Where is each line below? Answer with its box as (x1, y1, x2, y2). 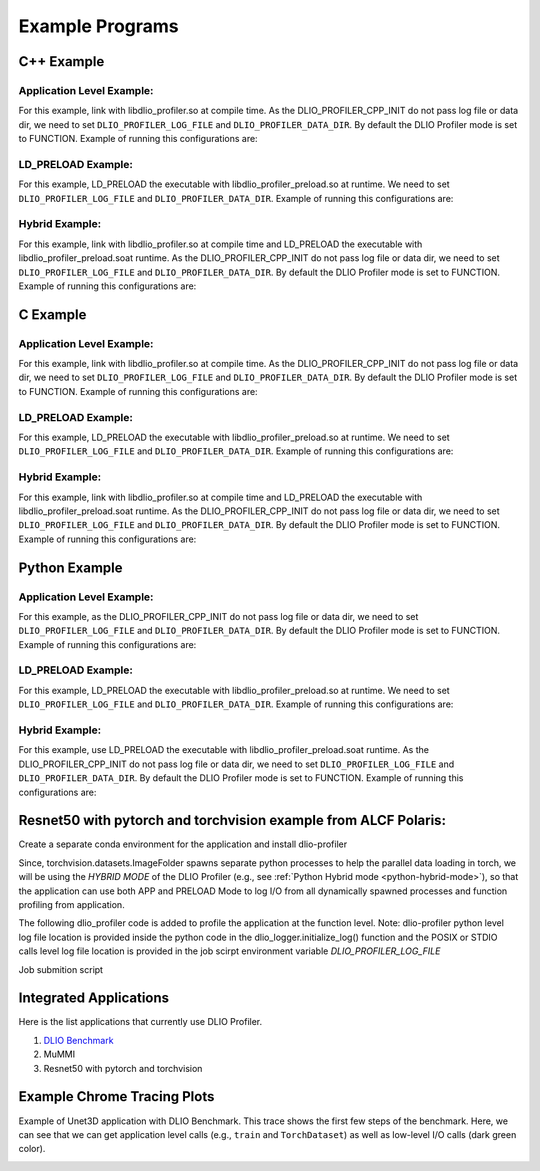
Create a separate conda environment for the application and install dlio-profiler (18, 838, 348, 850)
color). (18, 1143, 46, 1155)
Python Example (18, 559, 124, 576)
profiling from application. (18, 898, 125, 910)
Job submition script (18, 963, 104, 975)
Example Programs (18, 15, 179, 37)
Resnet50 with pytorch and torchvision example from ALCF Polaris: (18, 812, 447, 829)
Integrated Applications (18, 990, 170, 1007)
